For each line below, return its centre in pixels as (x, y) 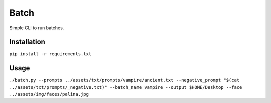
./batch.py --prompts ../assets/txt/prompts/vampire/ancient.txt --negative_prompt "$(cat (124, 80)
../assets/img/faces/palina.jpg (49, 94)
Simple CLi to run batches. (37, 28)
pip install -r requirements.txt (50, 54)
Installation (27, 42)
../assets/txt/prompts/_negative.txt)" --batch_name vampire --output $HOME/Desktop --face (126, 87)
